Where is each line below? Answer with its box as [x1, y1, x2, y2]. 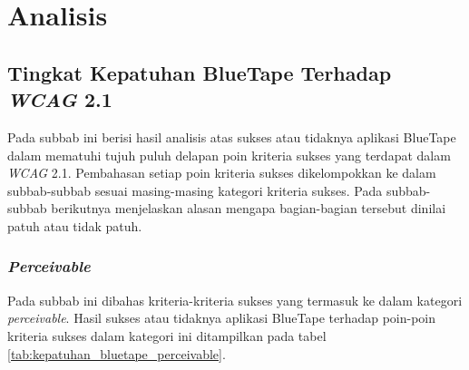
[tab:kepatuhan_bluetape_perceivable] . [7, 344, 226, 363]
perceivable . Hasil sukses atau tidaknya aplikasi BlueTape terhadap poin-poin [7, 308, 436, 327]
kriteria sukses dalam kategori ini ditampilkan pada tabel [7, 326, 327, 345]
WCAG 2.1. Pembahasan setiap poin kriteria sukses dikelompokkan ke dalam [7, 163, 436, 182]
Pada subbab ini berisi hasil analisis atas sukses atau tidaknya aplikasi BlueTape [7, 127, 456, 146]
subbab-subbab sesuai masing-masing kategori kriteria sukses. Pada [7, 180, 383, 200]
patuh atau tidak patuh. [7, 216, 142, 235]
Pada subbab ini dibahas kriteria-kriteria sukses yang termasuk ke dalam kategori [7, 290, 463, 309]
